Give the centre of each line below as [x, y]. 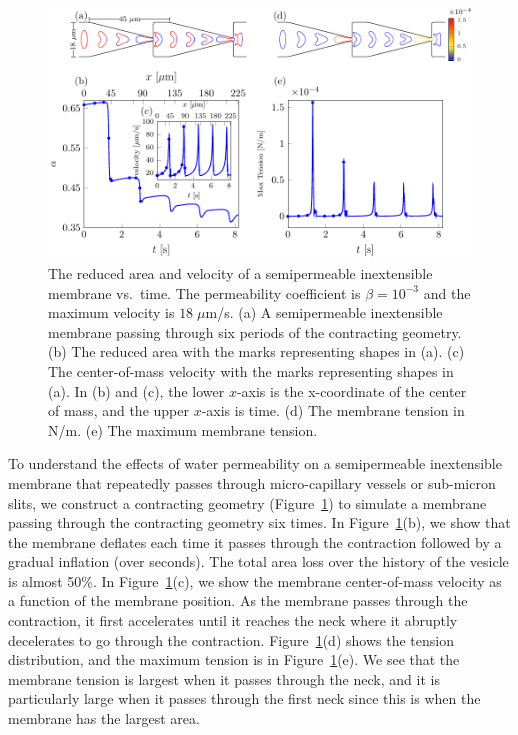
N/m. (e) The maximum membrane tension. [183, 429]
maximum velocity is [111, 312]
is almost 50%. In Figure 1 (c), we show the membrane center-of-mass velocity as [255, 580]
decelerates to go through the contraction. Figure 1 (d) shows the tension [231, 639]
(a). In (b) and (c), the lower [136, 390]
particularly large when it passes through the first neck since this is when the [244, 698]
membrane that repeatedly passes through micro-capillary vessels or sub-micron [252, 482]
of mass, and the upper [118, 410]
